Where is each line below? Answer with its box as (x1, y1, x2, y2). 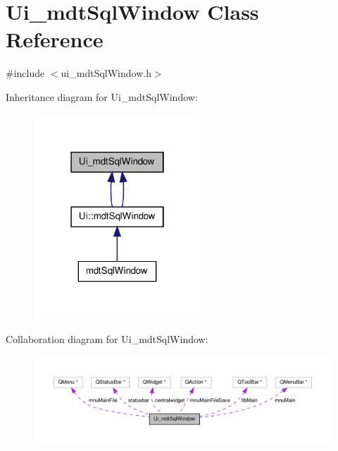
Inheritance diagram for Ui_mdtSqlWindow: (6, 89, 198, 104)
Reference (6, 25, 104, 54)
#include (6, 66, 45, 80)
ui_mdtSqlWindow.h (61, 66, 151, 80)
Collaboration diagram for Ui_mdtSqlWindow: (6, 332, 208, 347)
